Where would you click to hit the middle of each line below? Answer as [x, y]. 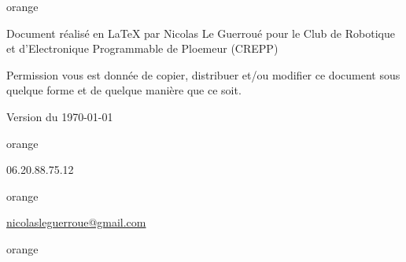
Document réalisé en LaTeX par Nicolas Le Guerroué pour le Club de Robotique [201, 33]
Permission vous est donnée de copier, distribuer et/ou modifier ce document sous [203, 74]
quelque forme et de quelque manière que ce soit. [124, 90]
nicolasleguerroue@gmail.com [76, 222]
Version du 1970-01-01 [60, 116]
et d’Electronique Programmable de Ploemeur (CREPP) [142, 48]
